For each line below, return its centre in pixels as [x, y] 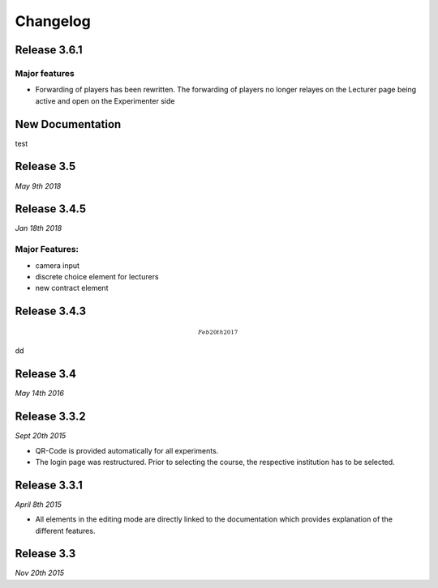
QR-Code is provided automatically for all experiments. [127, 450]
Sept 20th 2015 [41, 436]
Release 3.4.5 [51, 209]
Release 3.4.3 [51, 311]
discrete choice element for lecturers [97, 276]
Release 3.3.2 [50, 417]
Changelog [53, 21]
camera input [58, 265]
